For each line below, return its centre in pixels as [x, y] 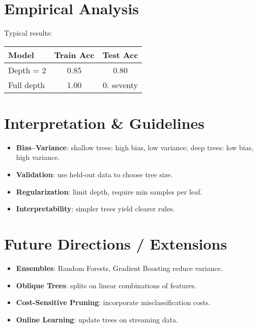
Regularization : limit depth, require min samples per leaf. [109, 191]
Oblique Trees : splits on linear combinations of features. [106, 285]
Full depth [27, 85]
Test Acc [120, 54]
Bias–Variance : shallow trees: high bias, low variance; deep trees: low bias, [135, 147]
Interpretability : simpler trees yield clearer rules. [95, 209]
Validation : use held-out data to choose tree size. [94, 174]
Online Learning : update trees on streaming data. [97, 319]
